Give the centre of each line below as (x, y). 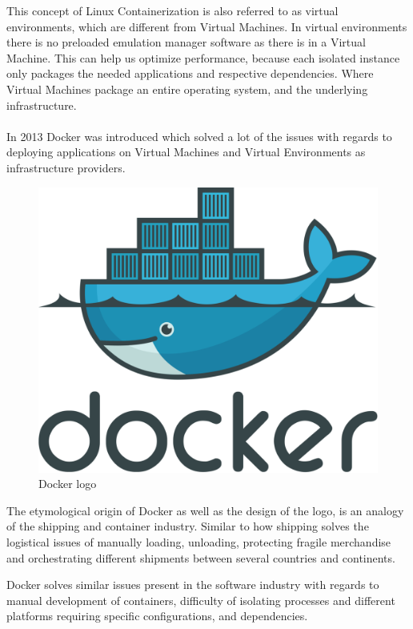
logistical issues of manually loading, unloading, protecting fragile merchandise (199, 542)
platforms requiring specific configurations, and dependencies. (157, 616)
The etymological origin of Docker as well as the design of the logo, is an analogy (205, 510)
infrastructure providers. (66, 167)
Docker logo (68, 484)
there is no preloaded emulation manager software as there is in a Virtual (186, 42)
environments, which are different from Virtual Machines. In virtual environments (207, 26)
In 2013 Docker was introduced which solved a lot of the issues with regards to (199, 136)
